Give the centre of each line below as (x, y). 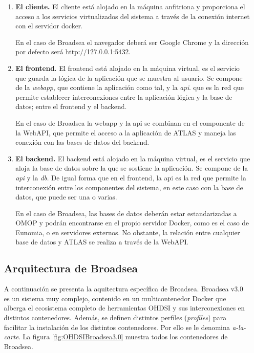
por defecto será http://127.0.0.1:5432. (73, 52)
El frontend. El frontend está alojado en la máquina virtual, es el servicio (127, 68)
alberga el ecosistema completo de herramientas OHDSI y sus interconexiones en (125, 308)
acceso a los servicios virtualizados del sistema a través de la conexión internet (133, 16)
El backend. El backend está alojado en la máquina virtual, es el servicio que (133, 158)
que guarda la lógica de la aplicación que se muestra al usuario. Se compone (129, 77)
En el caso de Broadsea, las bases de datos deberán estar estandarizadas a (126, 213)
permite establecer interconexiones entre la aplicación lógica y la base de (124, 97)
